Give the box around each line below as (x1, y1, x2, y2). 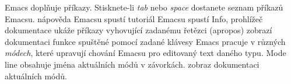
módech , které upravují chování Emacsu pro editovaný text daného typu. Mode (5, 47, 286, 59)
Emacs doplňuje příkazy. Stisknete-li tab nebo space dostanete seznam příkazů (5, 1, 283, 13)
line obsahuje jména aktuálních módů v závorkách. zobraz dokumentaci (5, 58, 260, 70)
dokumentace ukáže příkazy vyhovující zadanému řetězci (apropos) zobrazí (5, 24, 272, 36)
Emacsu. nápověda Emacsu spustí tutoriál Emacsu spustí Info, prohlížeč (5, 12, 263, 24)
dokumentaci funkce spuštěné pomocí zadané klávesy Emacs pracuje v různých (5, 35, 286, 47)
